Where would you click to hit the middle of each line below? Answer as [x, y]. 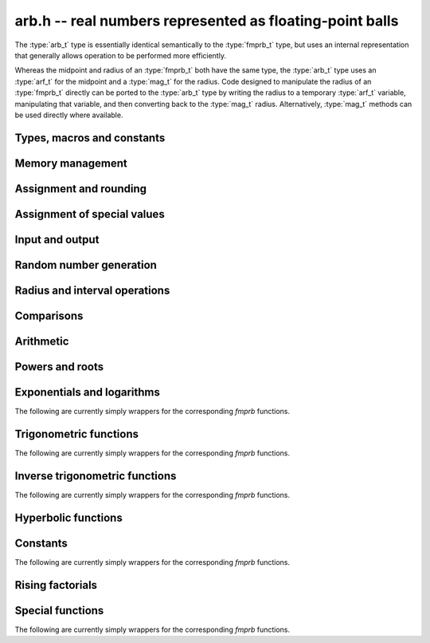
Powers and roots [59, 367]
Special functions [59, 610]
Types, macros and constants [90, 138]
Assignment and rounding [81, 189]
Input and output [57, 239]
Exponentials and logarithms [88, 392]
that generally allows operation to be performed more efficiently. [121, 55]
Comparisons [49, 316]
